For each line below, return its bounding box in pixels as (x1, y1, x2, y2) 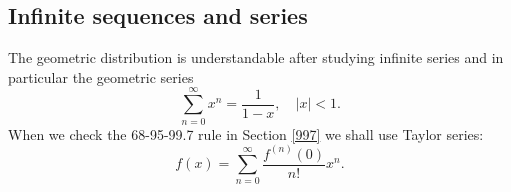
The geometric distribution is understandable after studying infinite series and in (8, 47, 504, 68)
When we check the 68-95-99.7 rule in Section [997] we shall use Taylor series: (8, 123, 484, 144)
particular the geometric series (8, 66, 194, 87)
